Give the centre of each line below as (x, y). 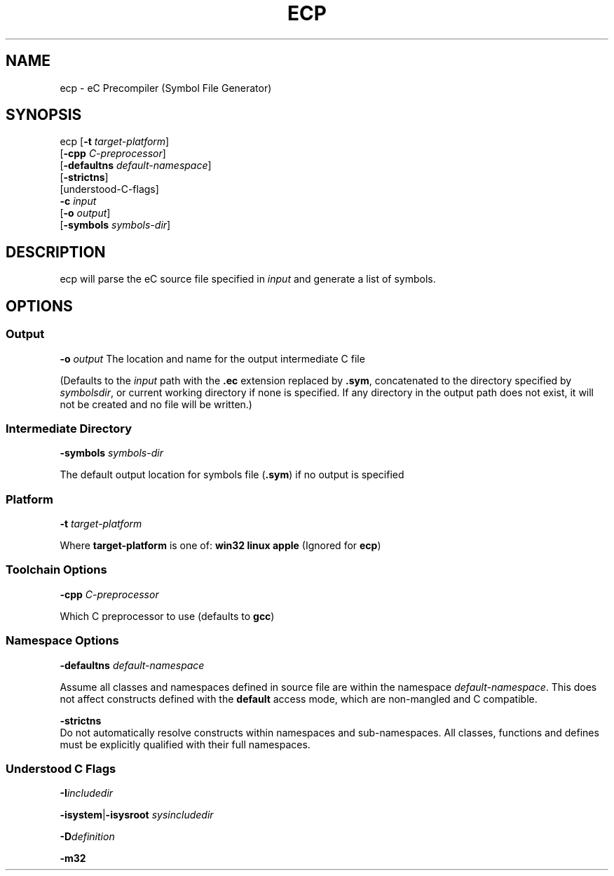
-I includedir (87, 793)
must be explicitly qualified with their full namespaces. (185, 744)
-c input (78, 201)
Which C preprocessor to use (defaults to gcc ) (167, 616)
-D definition (87, 837)
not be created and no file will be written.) (156, 404)
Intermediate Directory (69, 428)
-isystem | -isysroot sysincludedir (137, 815)
